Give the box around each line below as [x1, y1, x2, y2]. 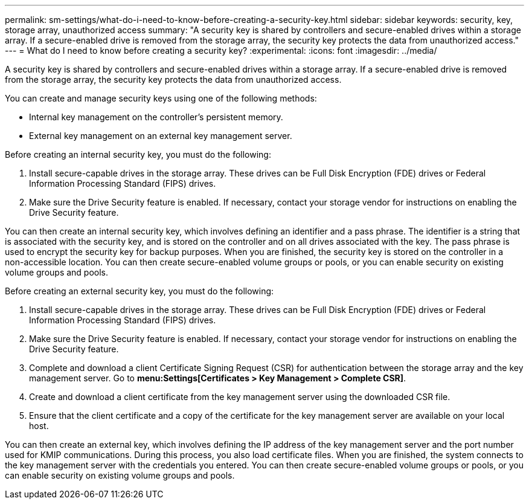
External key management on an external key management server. [29, 131, 292, 141]
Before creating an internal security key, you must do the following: [5, 149, 271, 160]
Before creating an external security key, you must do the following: [5, 286, 274, 296]
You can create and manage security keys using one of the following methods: [5, 93, 317, 103]
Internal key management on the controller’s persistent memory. [29, 112, 283, 122]
